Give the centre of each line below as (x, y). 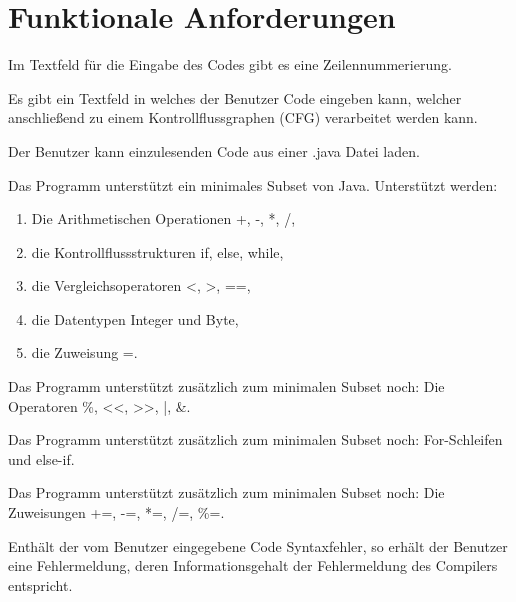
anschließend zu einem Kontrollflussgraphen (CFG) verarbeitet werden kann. (243, 117)
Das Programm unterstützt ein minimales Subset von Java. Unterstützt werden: (253, 184)
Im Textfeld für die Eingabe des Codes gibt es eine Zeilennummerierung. (230, 64)
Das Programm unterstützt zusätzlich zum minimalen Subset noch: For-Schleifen (255, 439)
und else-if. (41, 458)
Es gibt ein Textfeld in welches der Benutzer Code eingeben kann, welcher (235, 97)
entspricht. (40, 584)
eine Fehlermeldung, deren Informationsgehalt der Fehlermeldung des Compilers (253, 565)
